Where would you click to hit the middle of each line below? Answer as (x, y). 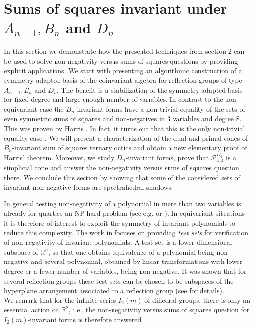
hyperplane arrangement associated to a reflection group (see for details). (114, 290)
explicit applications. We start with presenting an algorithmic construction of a (123, 70)
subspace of (21, 251)
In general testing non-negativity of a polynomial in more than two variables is (123, 203)
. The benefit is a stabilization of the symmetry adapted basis (150, 89)
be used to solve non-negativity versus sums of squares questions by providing (121, 60)
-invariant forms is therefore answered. (85, 319)
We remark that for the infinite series (60, 300)
